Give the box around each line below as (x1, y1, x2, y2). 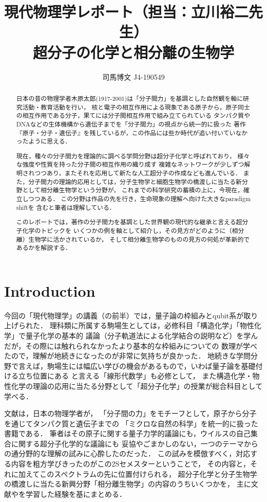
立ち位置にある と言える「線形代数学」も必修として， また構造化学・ (18, 370, 253, 381)
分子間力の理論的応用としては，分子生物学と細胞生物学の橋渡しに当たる (28, 177, 236, 186)
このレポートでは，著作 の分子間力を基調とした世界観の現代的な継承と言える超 (16, 218, 242, 226)
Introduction (4, 280, 96, 301)
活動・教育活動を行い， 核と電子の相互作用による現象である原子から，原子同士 (22, 102, 250, 111)
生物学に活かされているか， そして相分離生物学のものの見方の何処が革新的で (28, 235, 250, 243)
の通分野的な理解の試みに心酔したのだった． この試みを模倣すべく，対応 (4, 448, 251, 459)
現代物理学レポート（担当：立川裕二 (4, 1, 249, 22)
